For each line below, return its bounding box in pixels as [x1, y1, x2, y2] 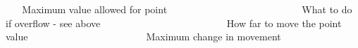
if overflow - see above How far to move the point [6, 15, 342, 30]
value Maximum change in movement [6, 29, 281, 44]
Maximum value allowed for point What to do [22, 2, 352, 16]
